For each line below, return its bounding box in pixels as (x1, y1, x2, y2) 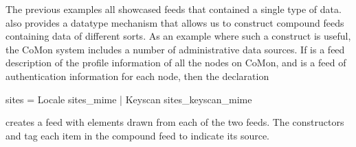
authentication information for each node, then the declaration (5, 68, 269, 83)
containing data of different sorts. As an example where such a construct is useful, (5, 29, 351, 43)
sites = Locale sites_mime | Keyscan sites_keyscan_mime (5, 92, 252, 106)
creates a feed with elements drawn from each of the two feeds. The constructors (5, 115, 344, 129)
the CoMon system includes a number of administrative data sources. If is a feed (5, 42, 345, 56)
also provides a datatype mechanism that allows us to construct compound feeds (5, 15, 344, 29)
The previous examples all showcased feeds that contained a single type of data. (5, 2, 342, 16)
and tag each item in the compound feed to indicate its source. (5, 128, 270, 142)
